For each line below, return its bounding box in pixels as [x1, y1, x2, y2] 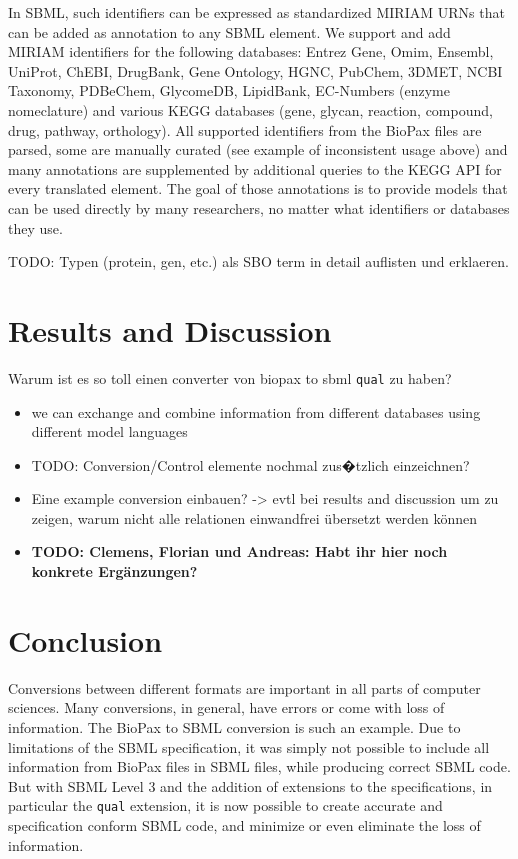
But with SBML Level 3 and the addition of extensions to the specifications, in [8, 775, 493, 796]
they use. [8, 217, 63, 238]
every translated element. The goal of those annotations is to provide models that [8, 178, 508, 199]
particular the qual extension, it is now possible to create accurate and [8, 795, 443, 816]
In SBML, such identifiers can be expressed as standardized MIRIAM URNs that [8, 2, 505, 22]
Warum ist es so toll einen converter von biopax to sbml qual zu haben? [8, 367, 452, 388]
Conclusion [8, 619, 163, 660]
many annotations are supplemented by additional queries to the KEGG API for [8, 158, 502, 179]
